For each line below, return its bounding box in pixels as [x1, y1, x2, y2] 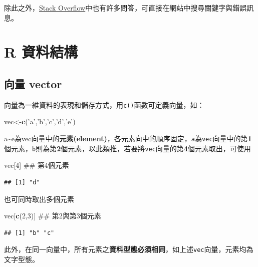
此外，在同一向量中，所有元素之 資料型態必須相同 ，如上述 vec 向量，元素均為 [4, 244, 253, 254]
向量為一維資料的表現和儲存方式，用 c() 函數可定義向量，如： [4, 99, 204, 110]
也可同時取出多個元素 [4, 193, 74, 204]
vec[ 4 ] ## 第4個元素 [4, 160, 69, 170]
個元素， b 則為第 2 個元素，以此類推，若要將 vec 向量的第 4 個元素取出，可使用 [4, 143, 251, 153]
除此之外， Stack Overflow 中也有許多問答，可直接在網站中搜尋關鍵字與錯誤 [4, 3, 247, 13]
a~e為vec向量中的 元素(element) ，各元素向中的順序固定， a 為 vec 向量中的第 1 [4, 133, 252, 144]
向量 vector [4, 76, 62, 91]
